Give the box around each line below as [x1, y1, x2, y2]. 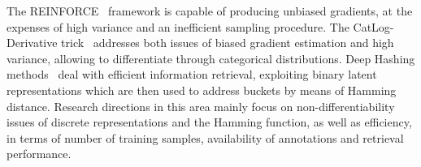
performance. [7, 145, 72, 162]
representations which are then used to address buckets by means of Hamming [7, 81, 397, 98]
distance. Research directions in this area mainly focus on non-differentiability [7, 97, 395, 114]
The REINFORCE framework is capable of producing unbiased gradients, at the [7, 2, 413, 19]
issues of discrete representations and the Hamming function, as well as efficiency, [7, 113, 412, 131]
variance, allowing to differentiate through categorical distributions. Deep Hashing [7, 49, 415, 66]
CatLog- [353, 18, 394, 35]
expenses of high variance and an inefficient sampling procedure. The [7, 18, 349, 35]
